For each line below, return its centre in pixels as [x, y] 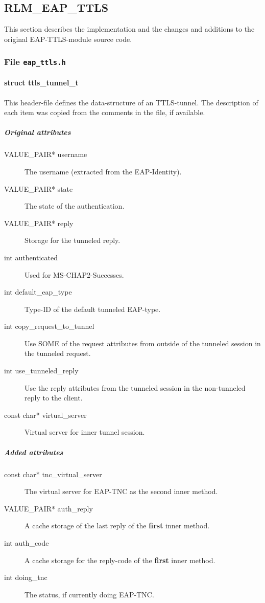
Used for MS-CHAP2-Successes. [74, 274]
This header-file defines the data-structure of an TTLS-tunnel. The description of [131, 102]
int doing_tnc [26, 577]
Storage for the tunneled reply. [73, 240]
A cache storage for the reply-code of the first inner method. [120, 560]
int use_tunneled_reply [41, 371]
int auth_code [27, 542]
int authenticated [31, 257]
